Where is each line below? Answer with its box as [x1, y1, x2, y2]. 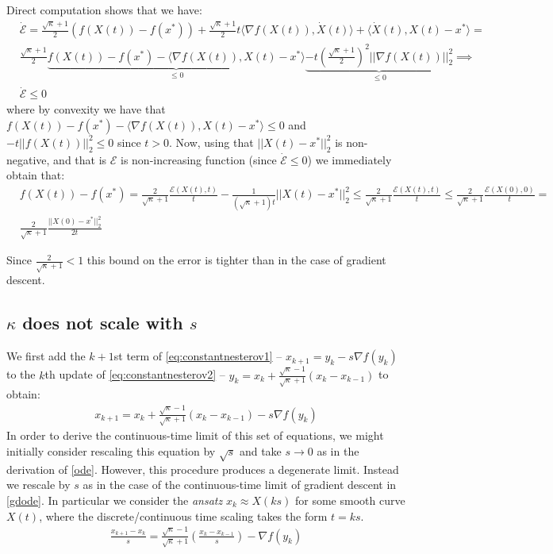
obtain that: [6, 167, 65, 183]
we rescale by [6, 476, 71, 493]
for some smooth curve [294, 492, 405, 509]
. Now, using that [169, 133, 254, 150]
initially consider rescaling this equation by [6, 443, 216, 460]
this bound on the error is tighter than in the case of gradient [86, 252, 386, 268]
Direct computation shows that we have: [6, 2, 202, 17]
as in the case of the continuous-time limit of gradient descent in [83, 476, 397, 493]
